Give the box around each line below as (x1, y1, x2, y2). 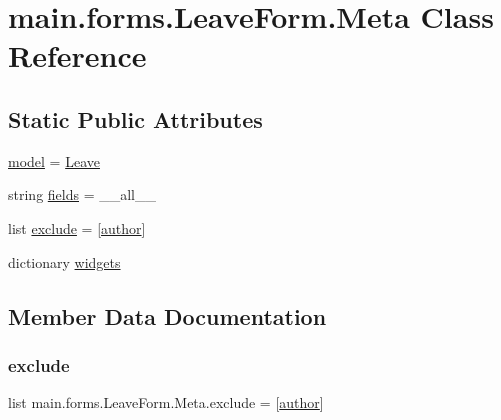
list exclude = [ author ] (8, 217, 146, 238)
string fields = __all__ (8, 184, 156, 205)
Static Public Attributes (8, 103, 263, 134)
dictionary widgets (8, 251, 121, 272)
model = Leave (8, 150, 100, 171)
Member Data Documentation (8, 300, 327, 331)
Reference (8, 35, 147, 76)
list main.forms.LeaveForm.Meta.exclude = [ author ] (8, 392, 324, 413)
